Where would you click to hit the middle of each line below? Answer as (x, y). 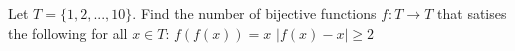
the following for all (68, 32)
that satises (472, 13)
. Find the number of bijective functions (254, 13)
